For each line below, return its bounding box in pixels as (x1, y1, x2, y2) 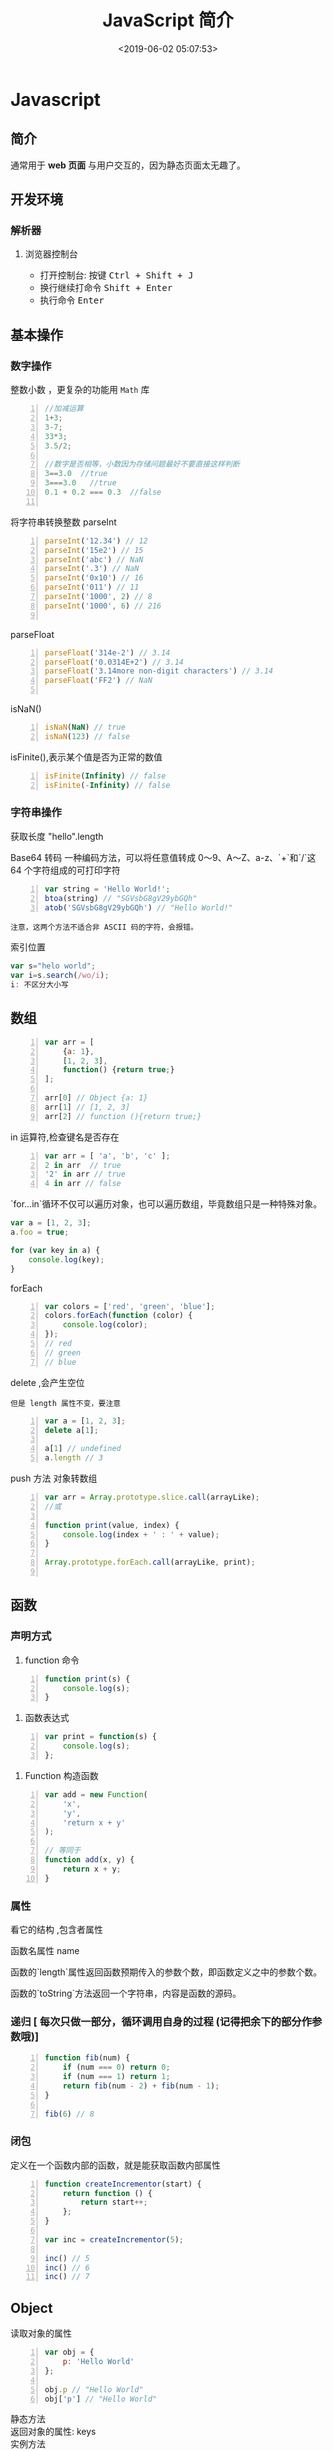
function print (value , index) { (44, 1520, 180, 1530)
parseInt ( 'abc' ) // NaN (44, 554, 144, 565)
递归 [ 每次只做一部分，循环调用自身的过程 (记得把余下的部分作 (10, 2014, 313, 2028)
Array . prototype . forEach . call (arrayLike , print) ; (44, 1557, 256, 1568)
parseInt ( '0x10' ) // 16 (44, 573, 144, 583)
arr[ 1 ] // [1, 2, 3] (44, 1102, 131, 1112)
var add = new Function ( (44, 1789, 148, 1800)
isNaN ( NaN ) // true (44, 722, 126, 732)
